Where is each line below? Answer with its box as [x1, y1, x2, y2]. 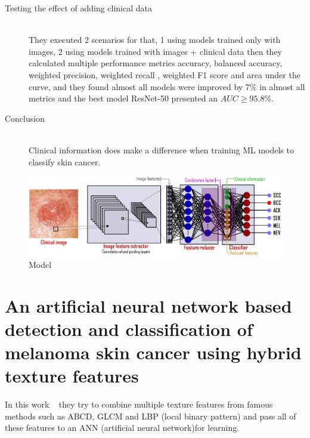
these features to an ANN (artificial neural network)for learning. [5, 421, 240, 434]
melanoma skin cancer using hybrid [5, 340, 302, 365]
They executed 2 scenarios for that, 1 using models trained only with [29, 33, 281, 46]
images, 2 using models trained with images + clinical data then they [29, 45, 282, 57]
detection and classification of [5, 316, 253, 341]
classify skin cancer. [29, 155, 101, 168]
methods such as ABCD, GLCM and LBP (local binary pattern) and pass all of [5, 409, 296, 422]
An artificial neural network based [5, 293, 292, 317]
